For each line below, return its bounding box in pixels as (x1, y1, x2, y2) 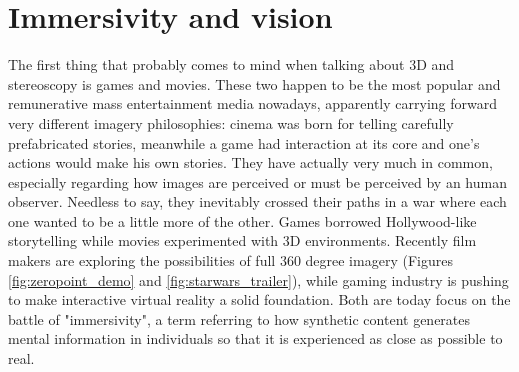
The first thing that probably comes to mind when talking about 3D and (8, 54, 455, 75)
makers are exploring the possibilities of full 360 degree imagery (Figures (8, 250, 453, 271)
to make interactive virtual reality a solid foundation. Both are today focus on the (8, 289, 511, 310)
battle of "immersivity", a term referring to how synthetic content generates (8, 308, 471, 329)
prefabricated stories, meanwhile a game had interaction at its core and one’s (8, 132, 480, 153)
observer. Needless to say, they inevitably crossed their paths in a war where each (8, 191, 507, 212)
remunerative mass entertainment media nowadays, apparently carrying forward (8, 93, 497, 114)
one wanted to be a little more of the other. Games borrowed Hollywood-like (8, 210, 477, 231)
